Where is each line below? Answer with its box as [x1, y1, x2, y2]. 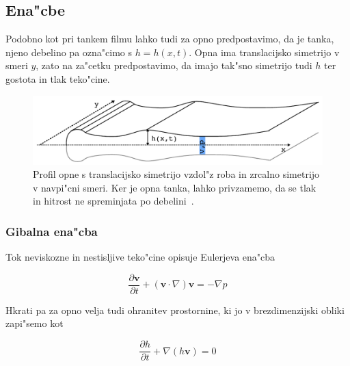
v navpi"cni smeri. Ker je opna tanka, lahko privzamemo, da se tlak [33, 180, 317, 194]
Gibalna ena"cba [5, 222, 98, 239]
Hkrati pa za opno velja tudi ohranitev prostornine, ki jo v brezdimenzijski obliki [5, 302, 345, 317]
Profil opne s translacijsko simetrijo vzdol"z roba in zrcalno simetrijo [33, 167, 320, 181]
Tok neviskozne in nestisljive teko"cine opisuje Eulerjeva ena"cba [5, 250, 275, 264]
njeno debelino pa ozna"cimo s [5, 44, 132, 59]
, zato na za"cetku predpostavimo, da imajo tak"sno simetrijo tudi [36, 58, 312, 73]
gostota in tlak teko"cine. [5, 71, 110, 86]
